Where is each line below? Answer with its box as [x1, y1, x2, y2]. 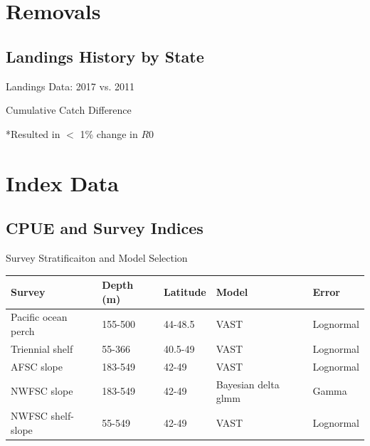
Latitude [163, 284, 206, 299]
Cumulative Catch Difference [6, 102, 132, 117]
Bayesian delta [216, 376, 280, 391]
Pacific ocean [11, 309, 68, 324]
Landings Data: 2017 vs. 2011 [6, 78, 134, 93]
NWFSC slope [11, 383, 73, 398]
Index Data [6, 168, 119, 197]
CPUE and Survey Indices [6, 217, 203, 239]
